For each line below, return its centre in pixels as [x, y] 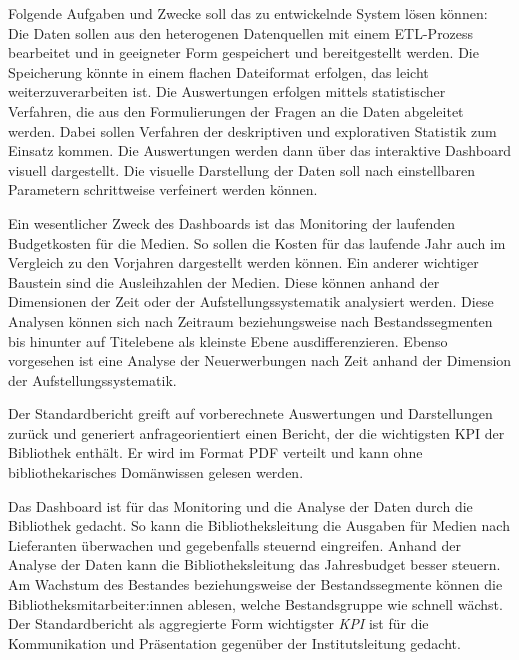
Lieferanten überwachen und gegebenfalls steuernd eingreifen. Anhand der [234, 544]
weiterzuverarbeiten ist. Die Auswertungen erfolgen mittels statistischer [227, 91]
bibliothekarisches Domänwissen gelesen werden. [156, 472]
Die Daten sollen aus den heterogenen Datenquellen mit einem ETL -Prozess [241, 32]
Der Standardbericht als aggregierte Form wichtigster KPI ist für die [218, 623]
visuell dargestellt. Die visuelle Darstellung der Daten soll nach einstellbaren [242, 169]
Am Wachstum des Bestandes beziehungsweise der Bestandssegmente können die [255, 584]
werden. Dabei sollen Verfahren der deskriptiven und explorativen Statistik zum [252, 130]
